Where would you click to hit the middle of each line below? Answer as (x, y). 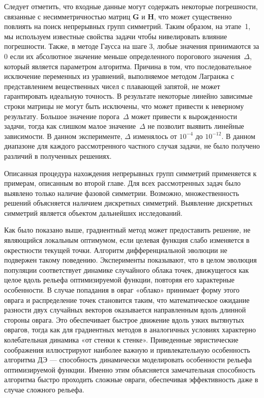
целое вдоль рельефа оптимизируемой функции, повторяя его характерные (120, 280)
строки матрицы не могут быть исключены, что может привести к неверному (124, 106)
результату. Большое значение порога (62, 116)
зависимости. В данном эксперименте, (63, 136)
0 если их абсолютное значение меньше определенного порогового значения (122, 56)
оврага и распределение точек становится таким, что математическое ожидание (127, 300)
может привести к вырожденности (184, 116)
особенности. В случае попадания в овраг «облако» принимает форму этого (122, 290)
